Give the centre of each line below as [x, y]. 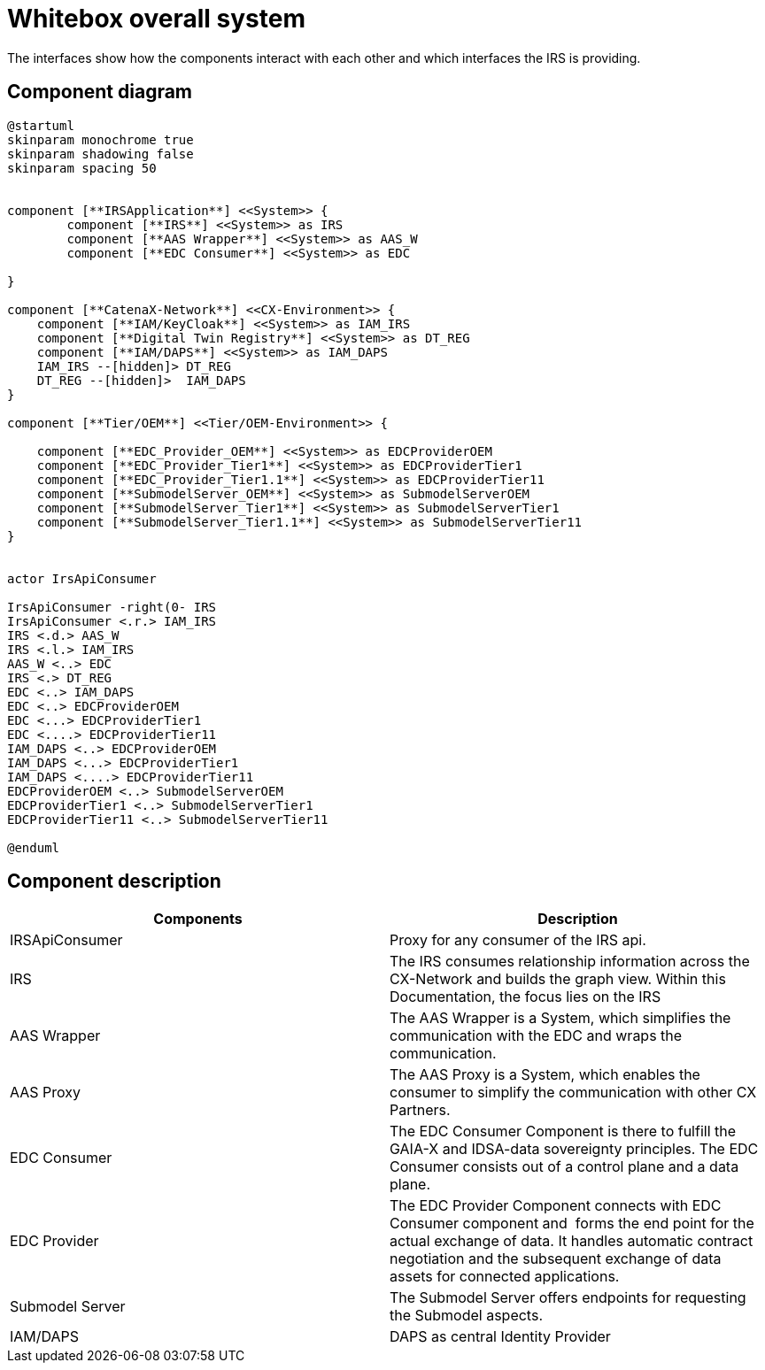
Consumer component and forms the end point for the [572, 1224]
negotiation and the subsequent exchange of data [556, 1259]
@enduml [34, 847]
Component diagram [100, 92]
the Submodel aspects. [466, 1316]
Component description [114, 881]
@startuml [41, 125]
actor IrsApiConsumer [82, 578]
